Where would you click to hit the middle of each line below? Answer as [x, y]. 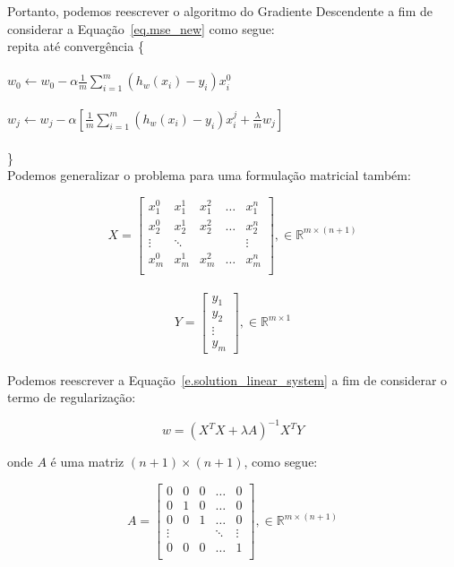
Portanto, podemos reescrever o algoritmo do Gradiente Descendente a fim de [220, 11]
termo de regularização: [72, 397]
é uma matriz [87, 462]
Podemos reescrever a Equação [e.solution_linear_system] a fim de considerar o [227, 379]
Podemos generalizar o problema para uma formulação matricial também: [209, 175]
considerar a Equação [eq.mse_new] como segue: [141, 28]
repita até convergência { [76, 46]
